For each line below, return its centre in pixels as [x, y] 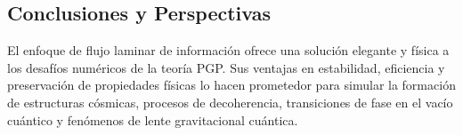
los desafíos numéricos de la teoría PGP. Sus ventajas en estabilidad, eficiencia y [226, 67]
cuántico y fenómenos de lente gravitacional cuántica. [153, 119]
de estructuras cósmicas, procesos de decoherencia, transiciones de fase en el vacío [230, 102]
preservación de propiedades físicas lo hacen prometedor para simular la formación [231, 85]
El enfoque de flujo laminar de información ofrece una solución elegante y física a [228, 50]
